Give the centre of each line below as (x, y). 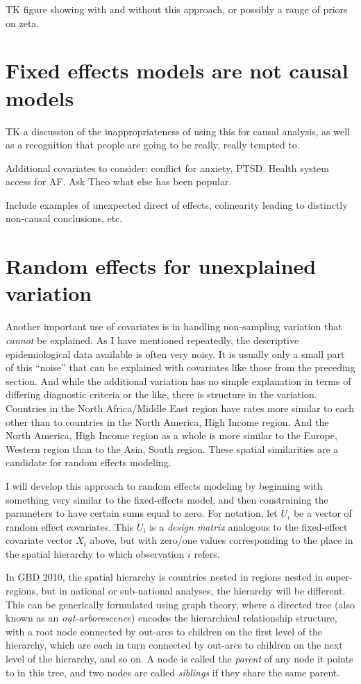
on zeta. (23, 23)
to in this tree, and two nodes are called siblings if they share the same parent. (173, 672)
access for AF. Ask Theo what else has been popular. (119, 181)
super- (339, 577)
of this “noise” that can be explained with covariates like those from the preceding (180, 367)
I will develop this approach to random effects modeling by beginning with (164, 485)
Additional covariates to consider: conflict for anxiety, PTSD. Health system (167, 168)
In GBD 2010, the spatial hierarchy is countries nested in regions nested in (165, 577)
